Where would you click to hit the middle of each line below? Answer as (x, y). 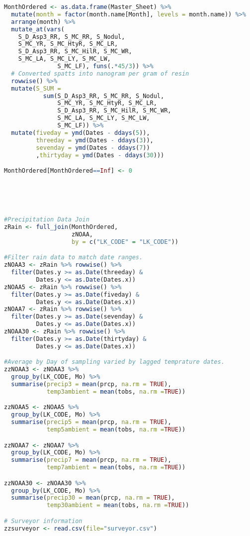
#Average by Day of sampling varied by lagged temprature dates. (114, 362)
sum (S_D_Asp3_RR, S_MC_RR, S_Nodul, (104, 96)
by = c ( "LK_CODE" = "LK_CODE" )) (125, 242)
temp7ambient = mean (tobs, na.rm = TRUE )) (116, 468)
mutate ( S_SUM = (36, 88)
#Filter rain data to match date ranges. (74, 258)
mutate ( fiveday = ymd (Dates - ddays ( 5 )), (81, 133)
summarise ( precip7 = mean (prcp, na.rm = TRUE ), (91, 460)
